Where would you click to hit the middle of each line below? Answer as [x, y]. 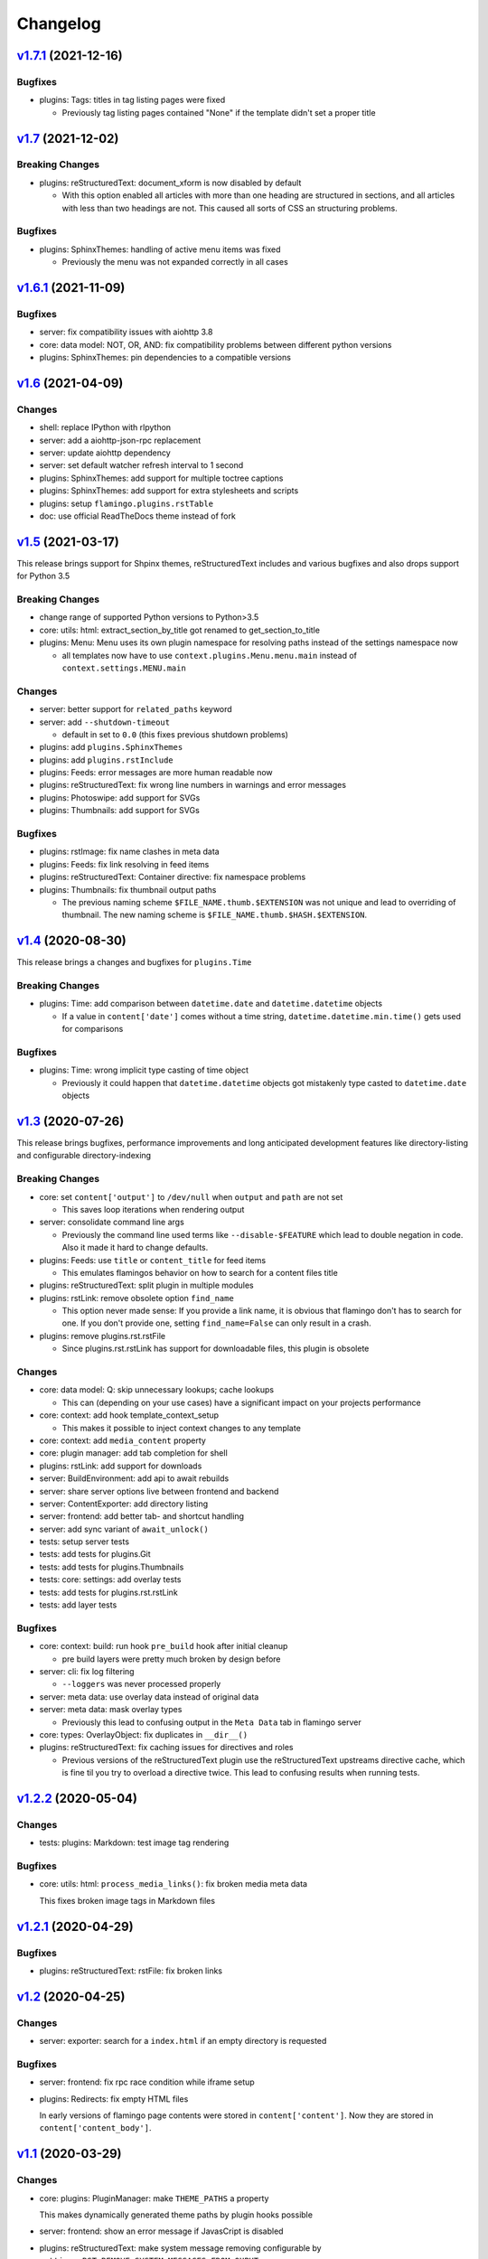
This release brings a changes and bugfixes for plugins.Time [134, 962]
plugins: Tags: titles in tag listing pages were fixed [132, 100]
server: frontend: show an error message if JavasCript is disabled [161, 2231]
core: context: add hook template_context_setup [129, 1415]
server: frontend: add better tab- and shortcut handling [141, 1516]
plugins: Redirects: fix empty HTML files [114, 2099]
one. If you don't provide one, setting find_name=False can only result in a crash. [216, 1323]
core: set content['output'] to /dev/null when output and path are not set [191, 1196]
